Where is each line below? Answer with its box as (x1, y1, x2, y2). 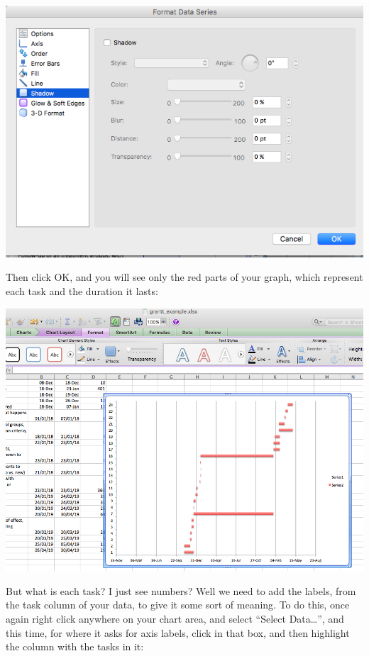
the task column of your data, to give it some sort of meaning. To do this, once (6, 597, 350, 612)
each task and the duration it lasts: (6, 284, 158, 299)
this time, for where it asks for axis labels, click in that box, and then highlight (6, 625, 350, 640)
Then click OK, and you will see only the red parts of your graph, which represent (6, 269, 363, 284)
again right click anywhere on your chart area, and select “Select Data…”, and (6, 611, 344, 626)
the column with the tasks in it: (6, 639, 144, 654)
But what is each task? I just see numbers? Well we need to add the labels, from (6, 583, 356, 598)
